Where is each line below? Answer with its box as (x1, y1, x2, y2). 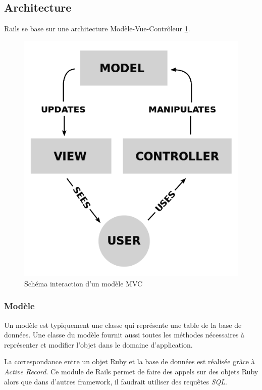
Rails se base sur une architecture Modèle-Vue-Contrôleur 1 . (4, 23, 190, 34)
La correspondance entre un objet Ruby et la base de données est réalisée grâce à (4, 356, 255, 367)
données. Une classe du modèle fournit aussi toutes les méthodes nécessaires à (4, 329, 245, 340)
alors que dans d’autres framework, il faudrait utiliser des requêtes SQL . (4, 376, 227, 386)
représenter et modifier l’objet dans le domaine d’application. (4, 339, 193, 350)
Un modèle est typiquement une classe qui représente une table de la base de (4, 319, 242, 330)
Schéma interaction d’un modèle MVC (24, 278, 143, 288)
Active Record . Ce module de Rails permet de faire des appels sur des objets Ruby (4, 366, 258, 376)
